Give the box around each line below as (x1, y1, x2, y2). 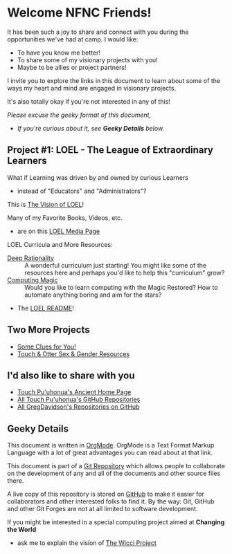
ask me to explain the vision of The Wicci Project (17, 539, 157, 547)
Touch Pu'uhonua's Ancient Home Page (17, 388, 132, 396)
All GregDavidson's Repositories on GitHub (17, 403, 140, 411)
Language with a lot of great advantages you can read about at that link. (7, 448, 213, 457)
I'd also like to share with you (7, 369, 135, 381)
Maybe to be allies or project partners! (17, 63, 127, 71)
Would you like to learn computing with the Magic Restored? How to (24, 283, 218, 291)
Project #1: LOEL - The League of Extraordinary (7, 144, 213, 156)
